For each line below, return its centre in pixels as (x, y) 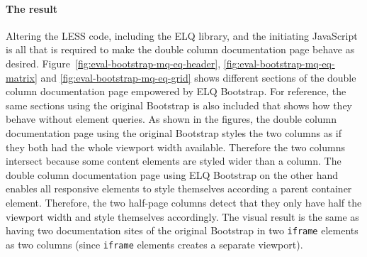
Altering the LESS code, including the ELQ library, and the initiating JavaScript (182, 35)
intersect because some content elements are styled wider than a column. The (174, 161)
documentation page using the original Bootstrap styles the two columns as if (174, 132)
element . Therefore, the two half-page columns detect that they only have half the (184, 202)
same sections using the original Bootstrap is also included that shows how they (179, 105)
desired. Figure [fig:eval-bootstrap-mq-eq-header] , (113, 63)
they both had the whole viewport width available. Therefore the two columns (175, 147)
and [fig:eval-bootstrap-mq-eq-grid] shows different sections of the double (198, 77)
